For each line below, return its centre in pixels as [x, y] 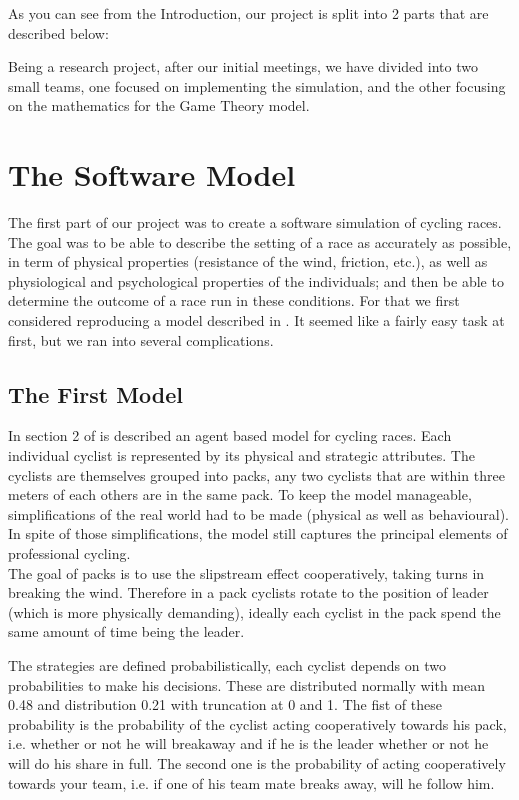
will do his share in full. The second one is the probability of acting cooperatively [257, 762]
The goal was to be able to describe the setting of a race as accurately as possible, [260, 241]
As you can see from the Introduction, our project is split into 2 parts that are [248, 13]
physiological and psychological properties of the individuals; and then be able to [256, 280]
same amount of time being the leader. [126, 631]
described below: [58, 32]
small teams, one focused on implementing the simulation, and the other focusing [257, 85]
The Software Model [152, 174]
